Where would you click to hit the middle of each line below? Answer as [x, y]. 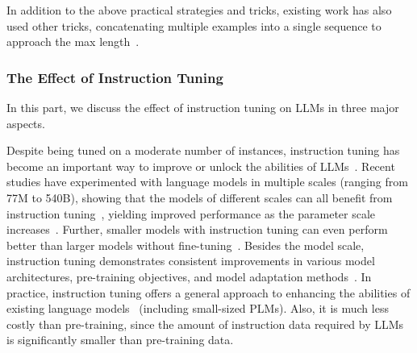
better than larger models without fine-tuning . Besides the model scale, [186, 245]
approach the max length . [73, 42]
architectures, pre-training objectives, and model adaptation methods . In [189, 276]
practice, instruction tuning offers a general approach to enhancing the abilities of [208, 292]
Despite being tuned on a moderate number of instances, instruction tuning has [203, 150]
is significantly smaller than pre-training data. [120, 340]
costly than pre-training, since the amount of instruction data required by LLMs [205, 324]
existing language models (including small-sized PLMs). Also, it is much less [198, 308]
